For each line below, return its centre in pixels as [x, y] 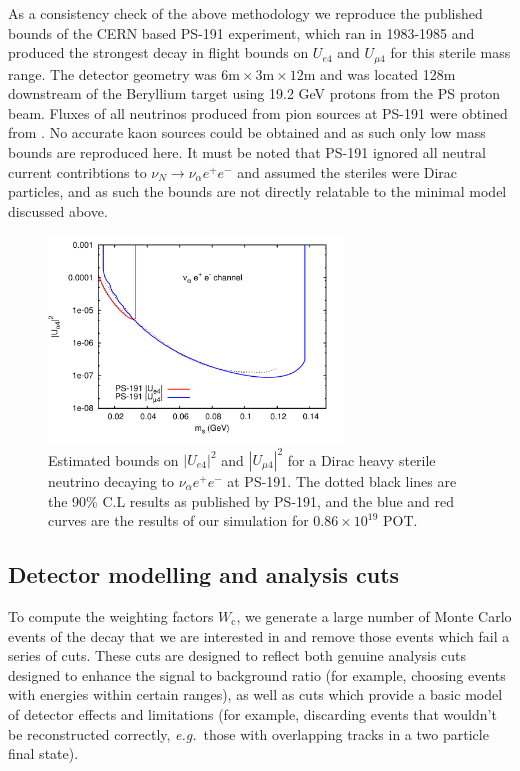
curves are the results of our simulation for [178, 520]
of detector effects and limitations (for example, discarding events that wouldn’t [252, 713]
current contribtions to [77, 171]
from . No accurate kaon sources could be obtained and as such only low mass [247, 132]
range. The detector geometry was [112, 73]
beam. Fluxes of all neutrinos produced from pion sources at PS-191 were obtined [258, 112]
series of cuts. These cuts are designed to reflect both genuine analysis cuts [237, 655]
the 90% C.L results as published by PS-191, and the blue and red [251, 500]
